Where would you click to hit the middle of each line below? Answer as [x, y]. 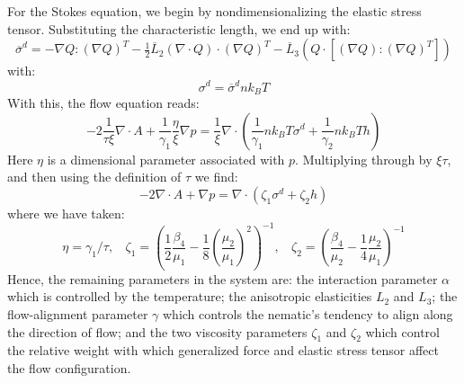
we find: [216, 177]
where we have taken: [66, 213]
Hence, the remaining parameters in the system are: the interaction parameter [223, 278]
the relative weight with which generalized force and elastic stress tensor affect [223, 350]
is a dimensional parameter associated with [166, 159]
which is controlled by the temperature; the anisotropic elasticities [190, 296]
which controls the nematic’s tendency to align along [308, 314]
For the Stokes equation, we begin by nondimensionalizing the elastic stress [214, 11]
